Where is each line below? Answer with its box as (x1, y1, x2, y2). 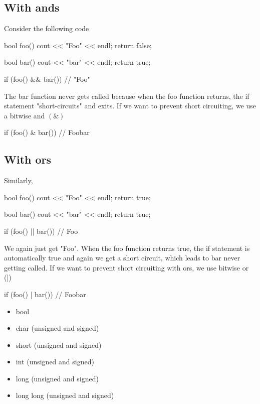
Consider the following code (4, 23, 89, 34)
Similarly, (4, 175, 33, 186)
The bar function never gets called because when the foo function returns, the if (4, 90, 249, 101)
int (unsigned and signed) (16, 356, 94, 367)
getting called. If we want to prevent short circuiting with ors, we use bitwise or (4, 262, 249, 273)
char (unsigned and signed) (16, 323, 99, 333)
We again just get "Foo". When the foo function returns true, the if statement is (4, 242, 250, 253)
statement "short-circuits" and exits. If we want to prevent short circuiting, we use (4, 100, 256, 111)
